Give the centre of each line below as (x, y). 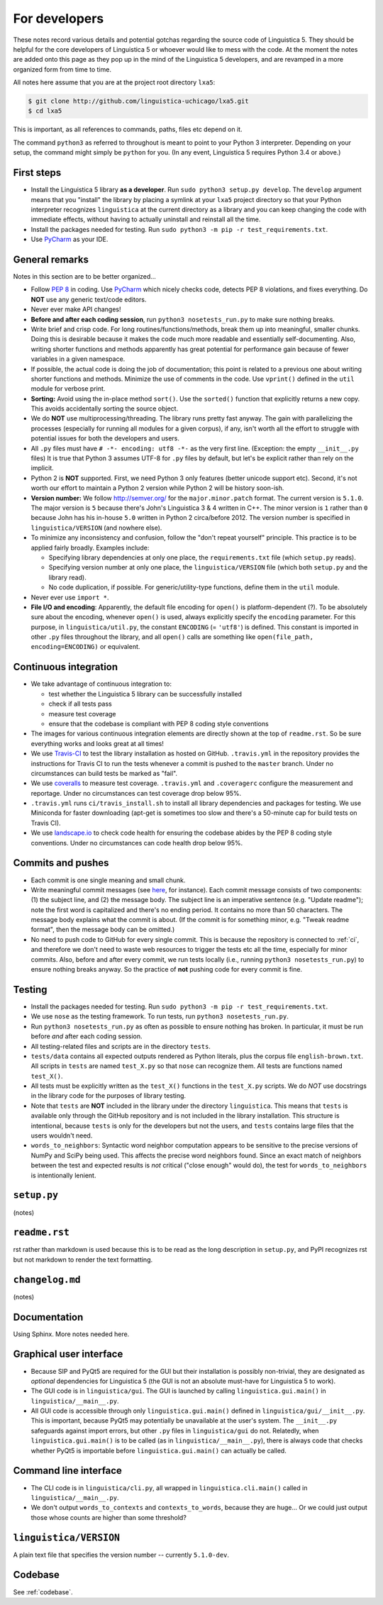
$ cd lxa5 (45, 111)
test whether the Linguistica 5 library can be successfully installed (145, 694)
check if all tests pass (81, 704)
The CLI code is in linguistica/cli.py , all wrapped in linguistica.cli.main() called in (169, 1488)
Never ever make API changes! (76, 309)
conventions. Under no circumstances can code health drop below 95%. (137, 843)
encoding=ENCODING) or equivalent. (85, 647)
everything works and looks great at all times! (98, 743)
